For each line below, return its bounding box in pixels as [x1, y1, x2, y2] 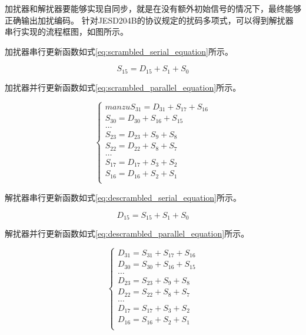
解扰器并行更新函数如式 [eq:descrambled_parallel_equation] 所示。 [5, 227, 250, 239]
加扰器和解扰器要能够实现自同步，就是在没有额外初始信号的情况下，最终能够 [5, 2, 301, 14]
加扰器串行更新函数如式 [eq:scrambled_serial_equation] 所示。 [5, 45, 233, 57]
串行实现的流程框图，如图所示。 [5, 25, 128, 38]
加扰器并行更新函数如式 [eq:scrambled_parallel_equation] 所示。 [5, 81, 241, 93]
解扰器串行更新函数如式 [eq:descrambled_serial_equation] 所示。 [5, 191, 241, 203]
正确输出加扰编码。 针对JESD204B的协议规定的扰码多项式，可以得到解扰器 [5, 14, 294, 26]
